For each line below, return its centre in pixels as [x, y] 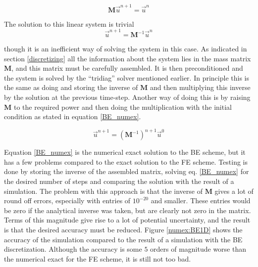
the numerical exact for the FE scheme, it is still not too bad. [98, 258]
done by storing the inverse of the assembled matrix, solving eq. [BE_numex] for [127, 171]
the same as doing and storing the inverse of [71, 87]
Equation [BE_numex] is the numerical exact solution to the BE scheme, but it [125, 152]
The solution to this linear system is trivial [69, 23]
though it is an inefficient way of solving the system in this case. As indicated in [126, 49]
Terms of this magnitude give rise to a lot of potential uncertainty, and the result [127, 220]
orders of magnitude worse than [198, 249]
